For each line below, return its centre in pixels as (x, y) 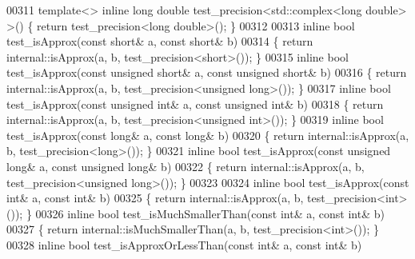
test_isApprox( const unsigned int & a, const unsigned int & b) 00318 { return (195, 104)
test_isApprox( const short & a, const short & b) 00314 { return (160, 41)
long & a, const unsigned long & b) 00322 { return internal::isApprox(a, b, (186, 166)
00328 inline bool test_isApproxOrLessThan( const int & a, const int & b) (184, 244)
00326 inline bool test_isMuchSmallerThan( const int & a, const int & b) (210, 213)
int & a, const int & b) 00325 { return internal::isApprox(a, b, (155, 198)
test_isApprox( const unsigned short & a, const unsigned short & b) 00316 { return (207, 72)
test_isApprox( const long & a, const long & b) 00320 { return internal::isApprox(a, (208, 135)
